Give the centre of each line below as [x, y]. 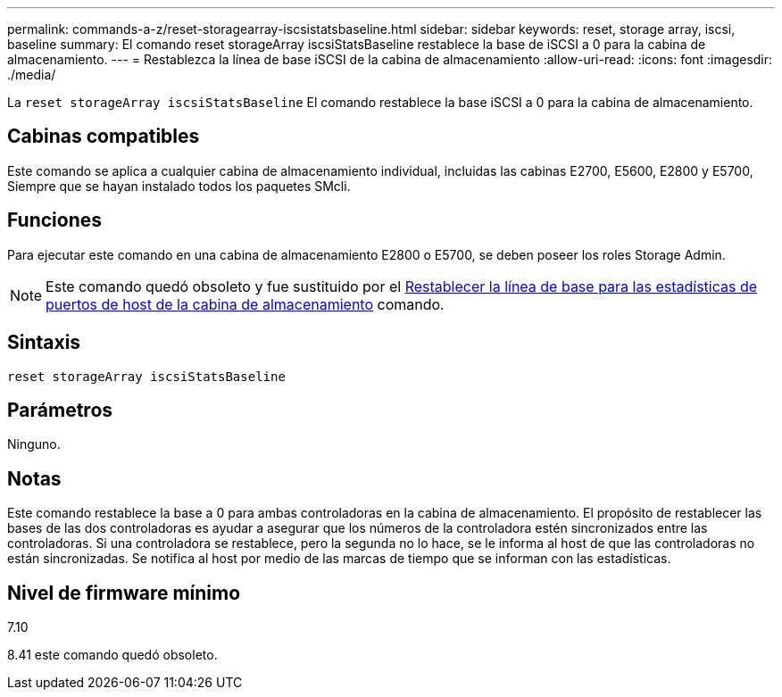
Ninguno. [34, 444]
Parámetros [60, 410]
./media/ [32, 75]
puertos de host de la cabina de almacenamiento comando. [245, 304]
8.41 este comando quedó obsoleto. [112, 655]
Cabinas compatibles [104, 137]
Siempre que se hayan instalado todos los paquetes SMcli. [179, 186]
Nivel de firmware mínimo [124, 593]
